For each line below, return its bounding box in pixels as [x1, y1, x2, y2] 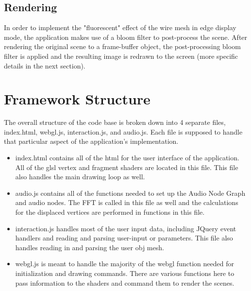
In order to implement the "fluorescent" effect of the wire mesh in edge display [4, 22, 236, 33]
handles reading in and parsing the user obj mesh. [15, 242, 164, 252]
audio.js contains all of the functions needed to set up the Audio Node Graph [15, 188, 246, 198]
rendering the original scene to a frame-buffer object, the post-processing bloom [4, 41, 241, 51]
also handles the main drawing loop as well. [15, 171, 145, 182]
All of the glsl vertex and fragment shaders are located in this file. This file [15, 162, 238, 172]
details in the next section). [4, 60, 85, 70]
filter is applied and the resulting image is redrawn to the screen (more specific [4, 51, 238, 61]
